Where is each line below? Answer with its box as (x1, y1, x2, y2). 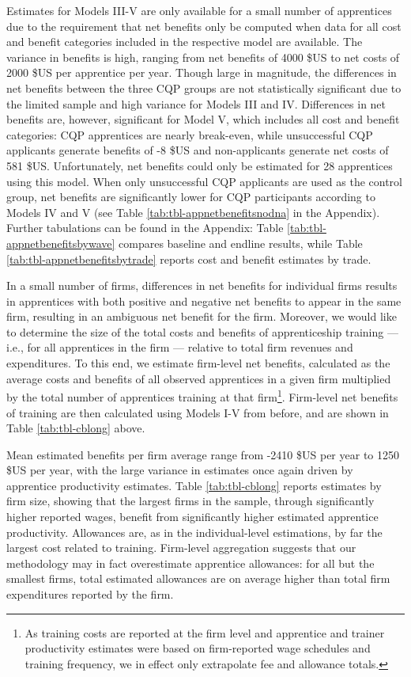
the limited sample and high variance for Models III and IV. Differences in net (6, 95, 386, 112)
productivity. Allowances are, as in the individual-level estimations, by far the (6, 523, 383, 540)
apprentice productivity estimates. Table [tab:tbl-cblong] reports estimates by (6, 477, 382, 493)
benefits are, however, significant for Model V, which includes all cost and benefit (6, 111, 400, 127)
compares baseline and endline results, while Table (119, 234, 363, 251)
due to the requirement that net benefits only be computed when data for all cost (6, 17, 402, 34)
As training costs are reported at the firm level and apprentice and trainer (25, 624, 385, 641)
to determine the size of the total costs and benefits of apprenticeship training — (6, 323, 398, 340)
